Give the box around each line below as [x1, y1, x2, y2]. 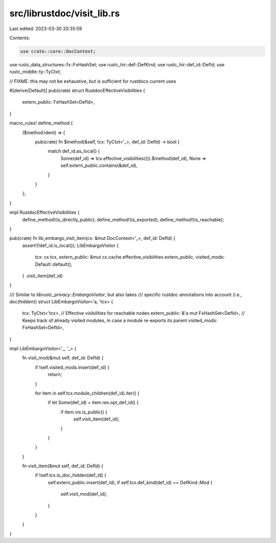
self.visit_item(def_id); [73, 416, 120, 422]
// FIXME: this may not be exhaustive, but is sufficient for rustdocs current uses [9, 78, 176, 84]
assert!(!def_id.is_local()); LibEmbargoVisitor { [22, 242, 119, 249]
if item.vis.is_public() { [60, 409, 107, 415]
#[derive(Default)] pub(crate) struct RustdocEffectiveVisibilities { [9, 87, 146, 94]
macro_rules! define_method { [9, 120, 73, 126]
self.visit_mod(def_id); [60, 491, 107, 497]
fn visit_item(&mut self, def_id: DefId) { [22, 463, 103, 469]
